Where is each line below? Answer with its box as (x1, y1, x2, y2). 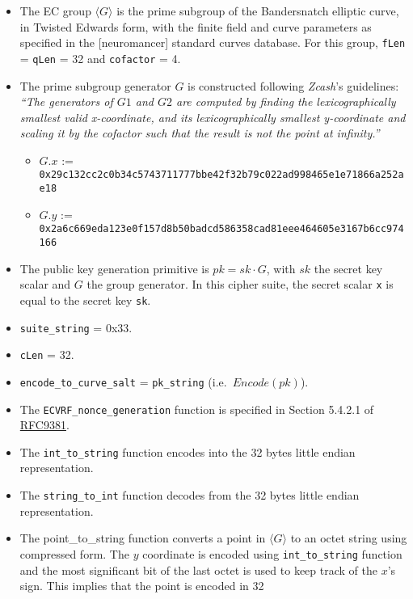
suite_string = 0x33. (19, 318, 133, 335)
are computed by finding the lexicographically (175, 93, 396, 110)
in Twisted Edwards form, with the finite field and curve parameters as (19, 18, 372, 35)
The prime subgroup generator (19, 77, 171, 94)
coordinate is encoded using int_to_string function (142, 545, 402, 562)
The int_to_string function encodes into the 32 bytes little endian (19, 443, 356, 460)
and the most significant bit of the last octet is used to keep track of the (19, 561, 377, 578)
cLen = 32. (19, 346, 74, 363)
